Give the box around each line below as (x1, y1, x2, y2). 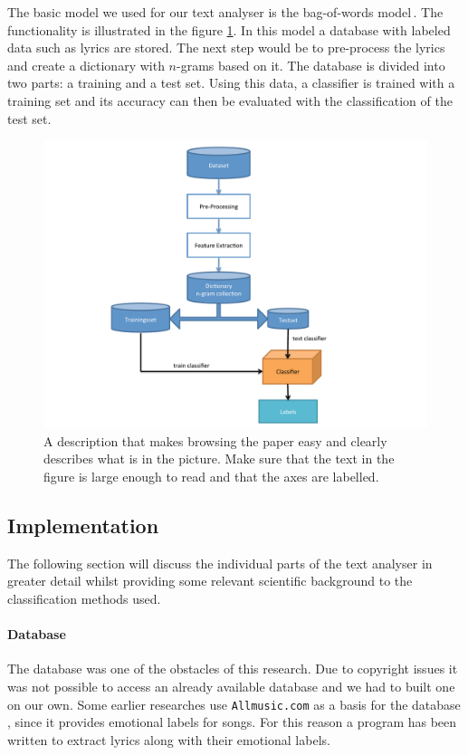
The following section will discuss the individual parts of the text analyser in (7, 553, 433, 572)
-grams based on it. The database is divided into (177, 55, 445, 74)
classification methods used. (7, 588, 161, 607)
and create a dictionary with (7, 55, 165, 74)
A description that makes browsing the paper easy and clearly (43, 431, 387, 450)
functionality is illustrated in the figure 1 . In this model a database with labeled (7, 20, 451, 39)
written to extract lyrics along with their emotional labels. (7, 730, 330, 749)
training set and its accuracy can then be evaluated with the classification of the (7, 91, 453, 110)
